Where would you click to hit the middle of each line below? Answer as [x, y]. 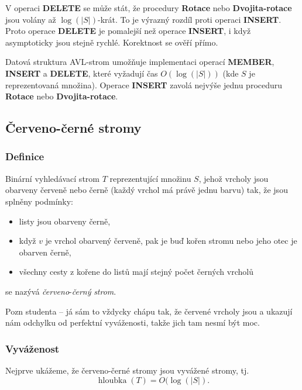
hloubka [112, 380]
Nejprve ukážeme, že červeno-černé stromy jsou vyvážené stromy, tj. [127, 370]
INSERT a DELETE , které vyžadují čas [82, 73]
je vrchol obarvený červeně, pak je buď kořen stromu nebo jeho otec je [171, 241]
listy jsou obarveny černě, [65, 221]
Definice [25, 156]
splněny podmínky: [40, 201]
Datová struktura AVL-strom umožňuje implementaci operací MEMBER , [140, 62]
